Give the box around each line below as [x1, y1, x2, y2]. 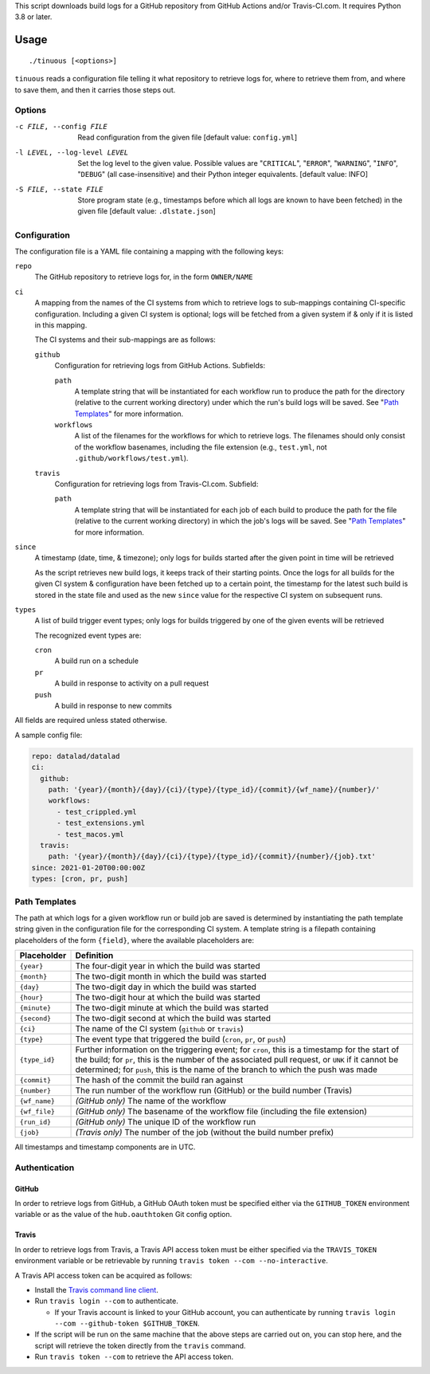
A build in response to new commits [54, 701, 173, 711]
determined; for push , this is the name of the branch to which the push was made [75, 1064, 378, 1075]
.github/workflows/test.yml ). [74, 453, 189, 463]
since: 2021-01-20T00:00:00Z [31, 863, 146, 872]
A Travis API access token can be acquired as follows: [14, 1270, 193, 1280]
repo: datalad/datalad [31, 752, 120, 760]
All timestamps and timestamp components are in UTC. [14, 1142, 196, 1152]
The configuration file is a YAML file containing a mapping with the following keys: [14, 246, 284, 256]
